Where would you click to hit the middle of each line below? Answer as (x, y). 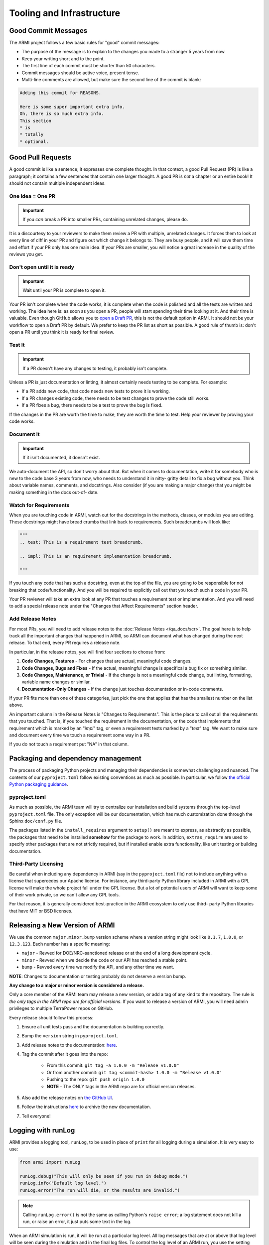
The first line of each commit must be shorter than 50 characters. (89, 66)
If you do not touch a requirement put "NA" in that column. (69, 744)
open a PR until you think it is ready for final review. (62, 332)
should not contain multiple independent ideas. (57, 183)
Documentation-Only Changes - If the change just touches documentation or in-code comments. (123, 689)
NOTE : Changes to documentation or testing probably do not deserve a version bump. (98, 976)
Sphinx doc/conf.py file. (36, 821)
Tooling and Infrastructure (65, 13)
